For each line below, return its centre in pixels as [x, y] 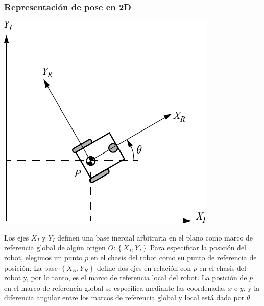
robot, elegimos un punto [43, 257]
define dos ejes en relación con [144, 267]
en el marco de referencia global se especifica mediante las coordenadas [115, 287]
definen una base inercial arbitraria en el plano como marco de [155, 237]
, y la [251, 287]
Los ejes [17, 237]
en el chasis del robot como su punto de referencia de [174, 257]
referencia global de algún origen [55, 247]
